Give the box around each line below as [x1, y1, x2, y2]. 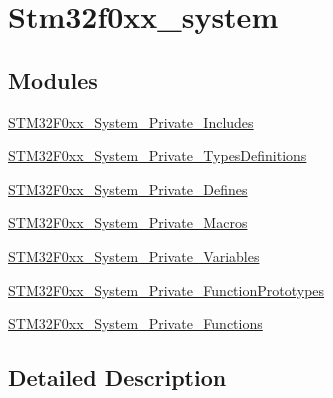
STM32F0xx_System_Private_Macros [8, 212, 248, 233]
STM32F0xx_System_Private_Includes [8, 111, 254, 132]
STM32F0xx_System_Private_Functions [8, 313, 263, 334]
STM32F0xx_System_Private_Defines [8, 178, 248, 199]
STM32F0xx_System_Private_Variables [8, 245, 260, 266]
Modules [8, 64, 98, 95]
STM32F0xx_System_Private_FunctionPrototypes [8, 279, 325, 300]
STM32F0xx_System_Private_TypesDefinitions [8, 145, 307, 166]
